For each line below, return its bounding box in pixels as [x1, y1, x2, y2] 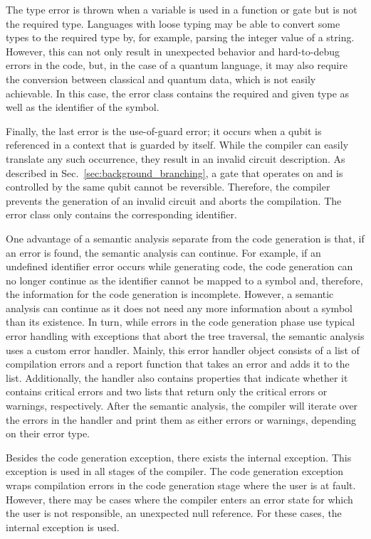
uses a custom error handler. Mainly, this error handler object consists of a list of [6, 342, 360, 357]
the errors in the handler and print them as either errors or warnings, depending [6, 412, 356, 427]
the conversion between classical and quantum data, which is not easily [6, 71, 316, 86]
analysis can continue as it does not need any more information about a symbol [6, 300, 352, 315]
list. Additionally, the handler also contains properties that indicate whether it [6, 370, 348, 385]
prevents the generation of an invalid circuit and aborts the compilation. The [6, 193, 342, 208]
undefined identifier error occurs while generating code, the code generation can [6, 259, 353, 274]
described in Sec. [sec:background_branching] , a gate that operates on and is [6, 165, 343, 180]
